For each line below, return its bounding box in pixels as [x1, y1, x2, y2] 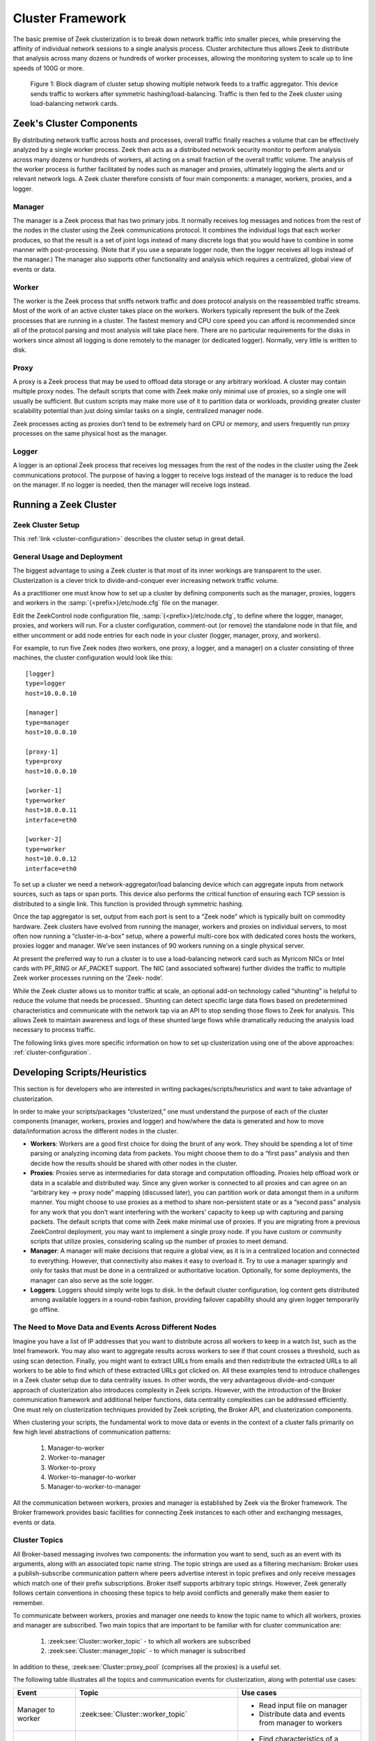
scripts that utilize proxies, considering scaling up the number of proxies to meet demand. [30, 1237, 288, 1245]
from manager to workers [258, 1718, 343, 1728]
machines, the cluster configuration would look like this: [13, 653, 173, 662]
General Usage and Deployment [13, 552, 123, 561]
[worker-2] [25, 836, 63, 843]
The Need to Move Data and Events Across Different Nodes [13, 1322, 217, 1332]
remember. [13, 1598, 45, 1607]
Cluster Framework [13, 10, 127, 26]
